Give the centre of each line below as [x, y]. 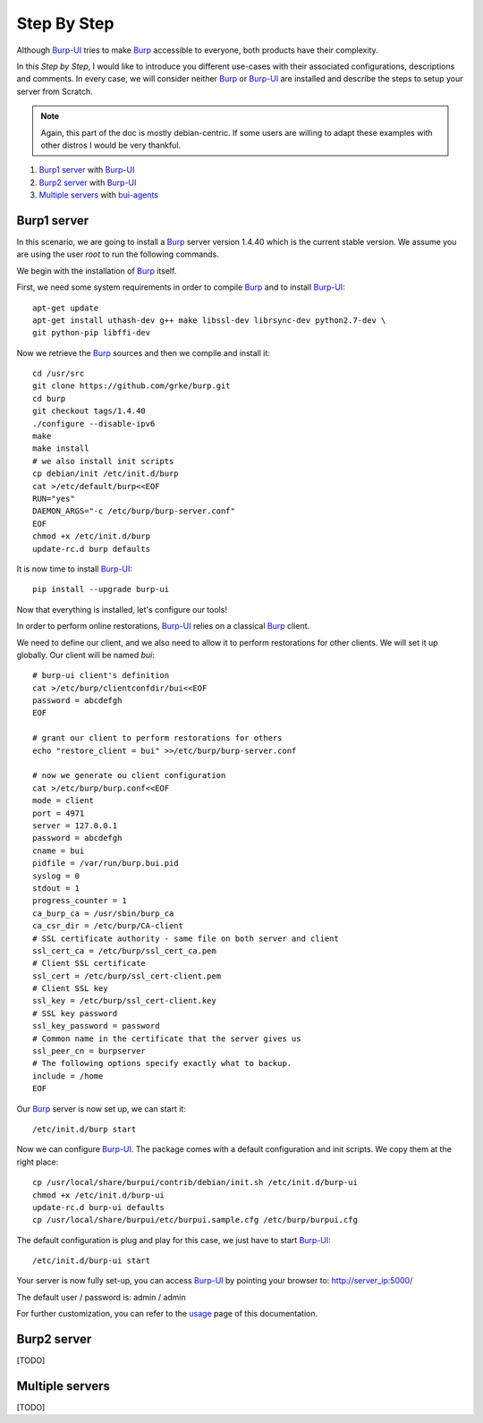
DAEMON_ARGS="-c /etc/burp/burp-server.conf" [134, 511]
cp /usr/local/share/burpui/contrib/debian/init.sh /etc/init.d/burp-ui [195, 1182]
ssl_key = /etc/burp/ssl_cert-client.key [124, 1001]
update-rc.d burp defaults [92, 549]
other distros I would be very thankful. [111, 145]
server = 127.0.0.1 [75, 826]
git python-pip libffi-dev [92, 333]
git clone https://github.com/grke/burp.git [132, 386]
